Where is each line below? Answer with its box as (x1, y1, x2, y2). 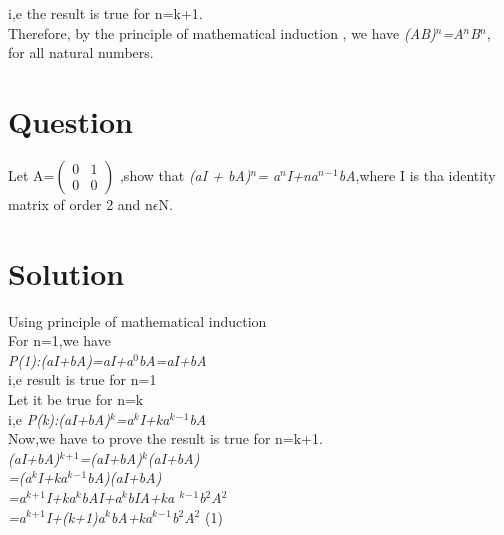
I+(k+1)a (45, 506, 105, 527)
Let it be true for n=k (8, 389, 144, 409)
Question (8, 100, 133, 141)
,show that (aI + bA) (119, 164, 251, 185)
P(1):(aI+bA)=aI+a (8, 349, 134, 370)
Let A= (8, 164, 55, 185)
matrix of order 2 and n (8, 193, 153, 214)
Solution (8, 252, 125, 293)
